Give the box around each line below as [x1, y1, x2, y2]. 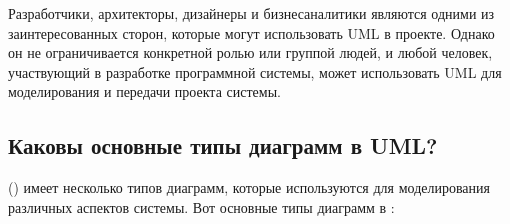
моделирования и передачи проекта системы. [8, 81, 281, 102]
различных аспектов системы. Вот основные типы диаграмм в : [8, 196, 395, 217]
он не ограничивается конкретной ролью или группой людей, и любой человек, [8, 42, 493, 63]
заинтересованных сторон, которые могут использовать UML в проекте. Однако [8, 22, 495, 43]
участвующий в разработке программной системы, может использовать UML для [8, 61, 502, 82]
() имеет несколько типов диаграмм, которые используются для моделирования [8, 177, 491, 198]
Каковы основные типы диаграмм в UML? [8, 130, 438, 161]
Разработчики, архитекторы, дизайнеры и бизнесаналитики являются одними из [8, 3, 495, 23]
